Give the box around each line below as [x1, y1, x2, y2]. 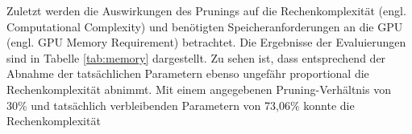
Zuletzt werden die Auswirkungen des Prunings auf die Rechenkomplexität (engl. [6, 2, 406, 18]
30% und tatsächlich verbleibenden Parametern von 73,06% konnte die [6, 96, 355, 113]
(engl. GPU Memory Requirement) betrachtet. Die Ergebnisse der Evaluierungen [6, 34, 406, 51]
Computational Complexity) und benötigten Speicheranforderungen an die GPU [6, 18, 403, 35]
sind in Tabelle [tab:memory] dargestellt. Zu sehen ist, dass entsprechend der [6, 49, 386, 66]
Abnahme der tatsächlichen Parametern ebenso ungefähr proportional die [6, 65, 369, 82]
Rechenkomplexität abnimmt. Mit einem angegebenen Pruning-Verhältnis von [6, 80, 391, 97]
